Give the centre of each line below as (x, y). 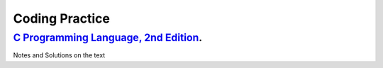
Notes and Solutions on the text (59, 55)
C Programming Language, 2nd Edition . (107, 38)
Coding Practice (61, 18)
